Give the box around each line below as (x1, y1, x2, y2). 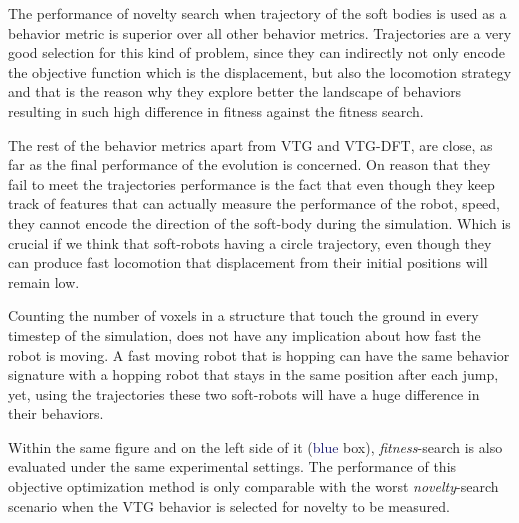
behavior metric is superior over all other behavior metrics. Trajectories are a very (8, 22, 512, 43)
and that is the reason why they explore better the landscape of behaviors (8, 81, 462, 102)
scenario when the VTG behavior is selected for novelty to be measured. (8, 495, 450, 516)
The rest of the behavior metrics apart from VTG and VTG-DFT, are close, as (8, 134, 493, 155)
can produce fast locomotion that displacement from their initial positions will (8, 252, 488, 273)
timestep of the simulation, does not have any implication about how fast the (8, 324, 481, 345)
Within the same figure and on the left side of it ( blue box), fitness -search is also (8, 436, 503, 457)
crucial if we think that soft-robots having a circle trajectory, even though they (8, 232, 492, 253)
